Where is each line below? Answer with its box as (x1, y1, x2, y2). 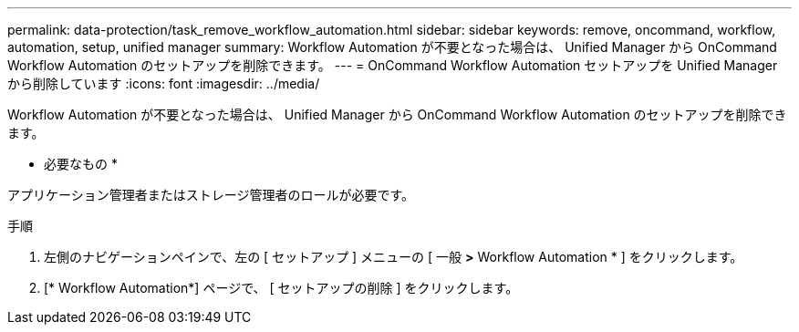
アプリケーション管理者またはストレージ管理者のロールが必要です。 (7, 187, 415, 202)
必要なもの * (44, 156, 118, 171)
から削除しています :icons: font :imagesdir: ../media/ (7, 76, 320, 91)
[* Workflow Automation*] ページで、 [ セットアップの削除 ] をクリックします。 (44, 280, 519, 296)
